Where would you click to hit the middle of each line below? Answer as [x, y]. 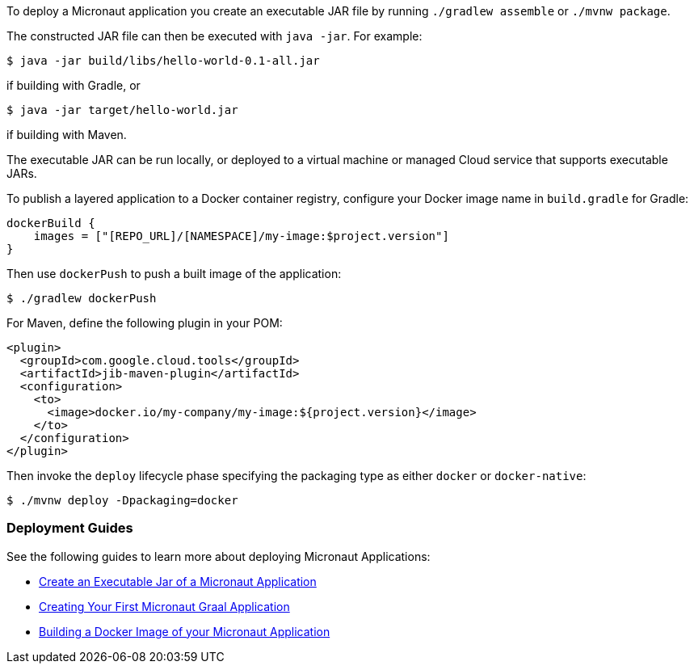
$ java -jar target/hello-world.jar [122, 110]
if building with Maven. [67, 135]
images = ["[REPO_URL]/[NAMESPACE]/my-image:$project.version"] [241, 236]
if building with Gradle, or [74, 85]
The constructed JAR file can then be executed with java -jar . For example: [215, 36]
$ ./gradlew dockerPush [82, 298]
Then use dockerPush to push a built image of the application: [174, 274]
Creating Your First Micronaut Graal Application [164, 606]
